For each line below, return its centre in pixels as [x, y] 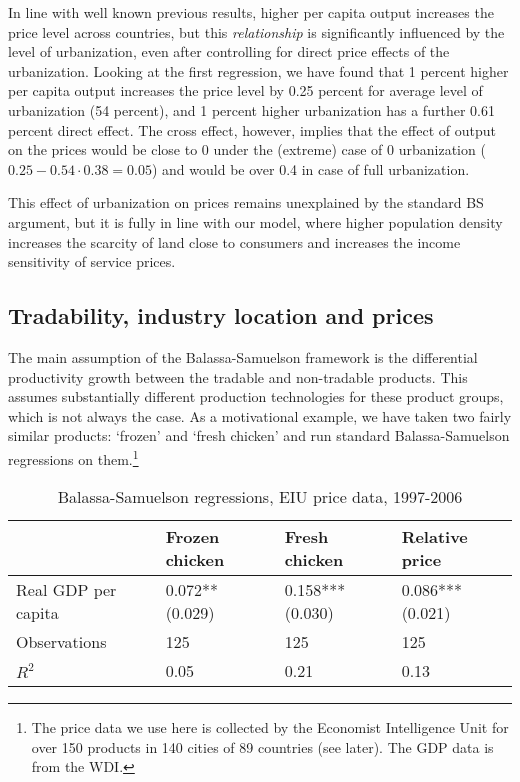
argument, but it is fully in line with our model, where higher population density [255, 221]
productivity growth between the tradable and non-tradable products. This [238, 376]
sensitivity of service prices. [92, 261]
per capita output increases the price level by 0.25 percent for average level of [245, 90]
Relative [434, 537]
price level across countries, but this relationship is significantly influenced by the [256, 31]
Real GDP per [66, 590]
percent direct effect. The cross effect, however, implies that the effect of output [252, 129]
